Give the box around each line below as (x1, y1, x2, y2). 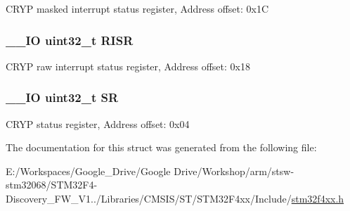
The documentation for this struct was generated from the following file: (6, 140, 317, 155)
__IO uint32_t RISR (6, 31, 134, 49)
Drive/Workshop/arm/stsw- (174, 163, 294, 178)
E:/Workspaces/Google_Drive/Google (6, 163, 171, 178)
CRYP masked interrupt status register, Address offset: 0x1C (6, 1, 269, 15)
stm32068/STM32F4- (6, 177, 98, 192)
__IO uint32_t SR (6, 89, 119, 106)
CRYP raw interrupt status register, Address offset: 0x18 (6, 58, 250, 73)
